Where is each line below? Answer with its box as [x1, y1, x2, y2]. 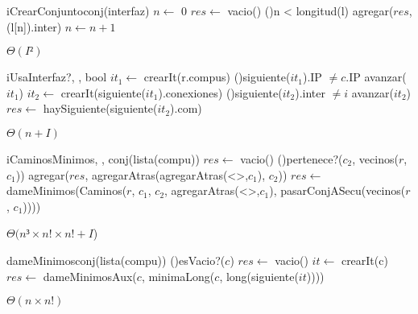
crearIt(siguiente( [60, 84, 146, 101]
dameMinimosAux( [43, 267, 137, 284]
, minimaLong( [141, 267, 215, 284]
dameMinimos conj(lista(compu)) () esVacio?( [6, 251, 226, 268]
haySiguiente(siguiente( [43, 100, 158, 117]
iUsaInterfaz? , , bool [6, 68, 107, 85]
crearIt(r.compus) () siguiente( [143, 68, 291, 85]
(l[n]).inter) [6, 18, 62, 35]
